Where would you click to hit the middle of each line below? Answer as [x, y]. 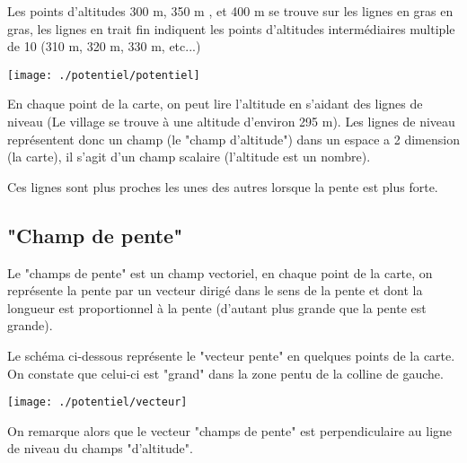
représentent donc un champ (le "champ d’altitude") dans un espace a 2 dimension [233, 139]
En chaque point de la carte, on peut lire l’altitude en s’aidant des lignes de [215, 104]
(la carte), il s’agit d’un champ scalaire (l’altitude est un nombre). [189, 157]
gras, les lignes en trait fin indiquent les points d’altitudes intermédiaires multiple [231, 28]
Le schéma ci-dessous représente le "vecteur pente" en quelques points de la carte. [231, 355]
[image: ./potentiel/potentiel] [104, 75]
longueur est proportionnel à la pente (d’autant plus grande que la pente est [217, 307]
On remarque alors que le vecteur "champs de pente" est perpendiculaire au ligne [230, 430]
